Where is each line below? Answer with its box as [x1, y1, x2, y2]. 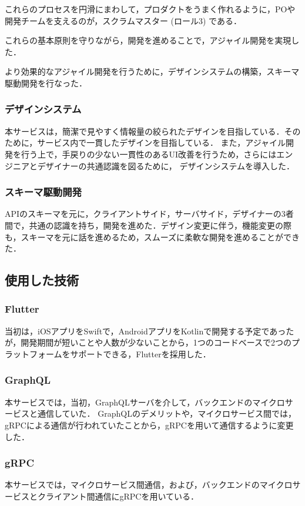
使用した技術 [5, 271, 79, 289]
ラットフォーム [5, 347, 62, 360]
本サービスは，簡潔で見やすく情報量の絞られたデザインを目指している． [5, 125, 284, 137]
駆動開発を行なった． [5, 76, 87, 89]
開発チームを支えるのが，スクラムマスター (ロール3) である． [5, 14, 242, 26]
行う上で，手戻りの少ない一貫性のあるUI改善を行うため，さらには [21, 148, 277, 160]
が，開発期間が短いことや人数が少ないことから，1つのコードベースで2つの [5, 336, 292, 348]
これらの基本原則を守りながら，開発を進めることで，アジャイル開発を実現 [5, 34, 291, 46]
